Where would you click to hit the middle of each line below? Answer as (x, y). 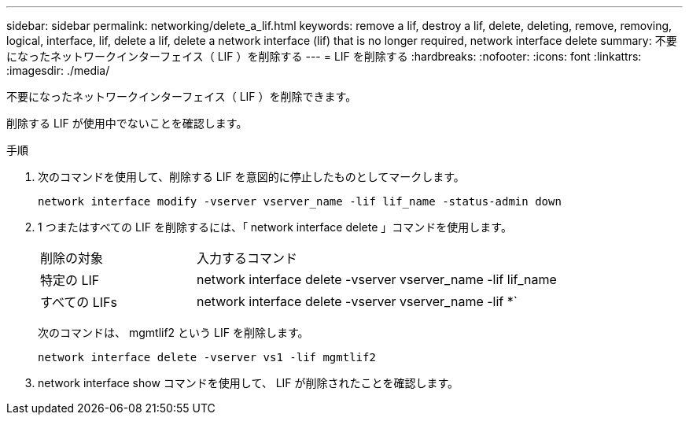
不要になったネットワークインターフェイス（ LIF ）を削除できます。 (182, 96)
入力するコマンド (247, 258)
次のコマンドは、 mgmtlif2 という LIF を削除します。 (173, 332)
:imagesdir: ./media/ (58, 70)
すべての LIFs (79, 302)
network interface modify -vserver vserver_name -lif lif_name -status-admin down (300, 201)
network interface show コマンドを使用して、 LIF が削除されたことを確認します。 (249, 383)
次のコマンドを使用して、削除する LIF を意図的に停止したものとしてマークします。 (251, 177)
